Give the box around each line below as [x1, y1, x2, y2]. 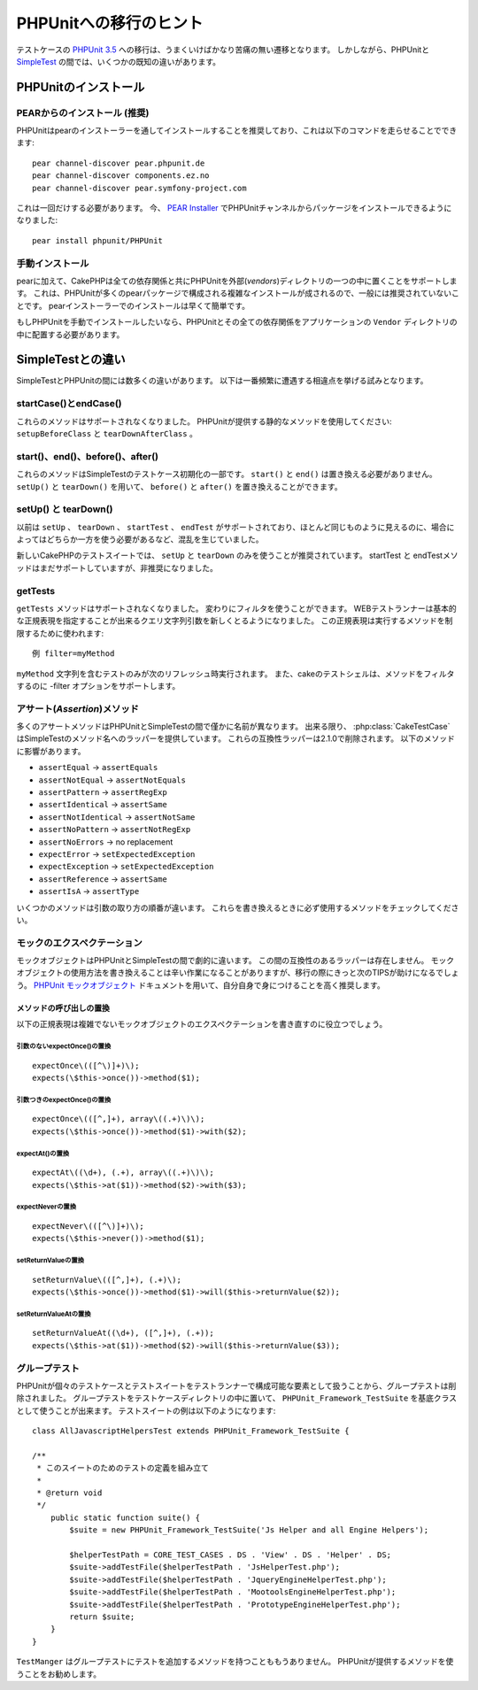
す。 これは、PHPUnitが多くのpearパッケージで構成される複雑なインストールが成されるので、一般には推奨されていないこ [16, 288, 459, 298]
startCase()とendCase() [16, 397, 122, 410]
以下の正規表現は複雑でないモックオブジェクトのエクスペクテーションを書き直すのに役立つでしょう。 [16, 1019, 388, 1030]
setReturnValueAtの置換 [16, 1309, 92, 1318]
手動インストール [16, 257, 89, 269]
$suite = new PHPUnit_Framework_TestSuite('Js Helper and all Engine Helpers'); [69, 1525, 429, 1535]
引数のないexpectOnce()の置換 [16, 1042, 112, 1051]
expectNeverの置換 [16, 1202, 77, 1212]
